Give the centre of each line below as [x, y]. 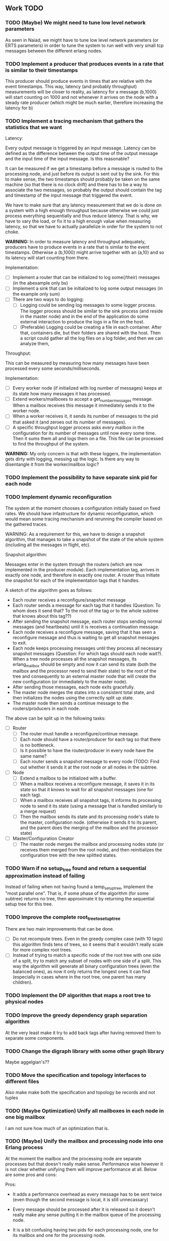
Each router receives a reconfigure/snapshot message [69, 600]
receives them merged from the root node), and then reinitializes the [91, 850]
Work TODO [24, 8]
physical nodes [24, 1002]
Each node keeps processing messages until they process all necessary [87, 648]
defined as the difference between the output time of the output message [81, 153]
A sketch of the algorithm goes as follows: [49, 590]
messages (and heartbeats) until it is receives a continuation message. [86, 627]
